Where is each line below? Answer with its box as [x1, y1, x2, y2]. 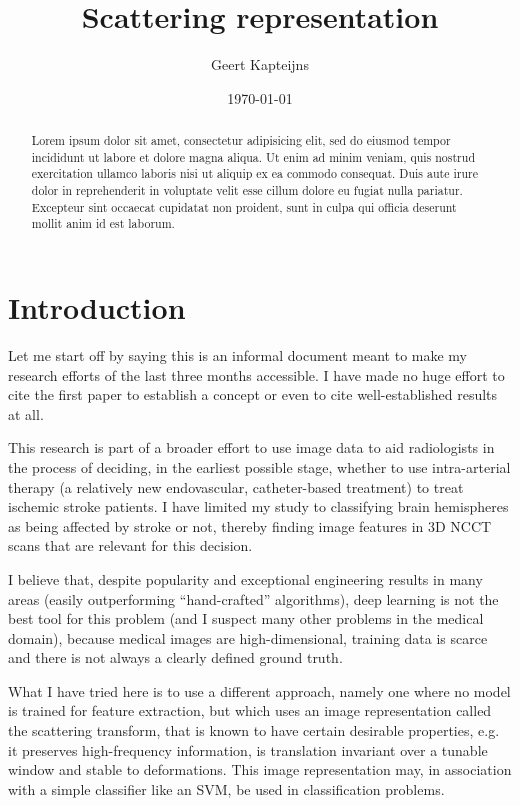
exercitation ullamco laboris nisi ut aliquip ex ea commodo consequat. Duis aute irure [31, 165, 478, 182]
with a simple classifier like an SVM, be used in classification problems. [8, 778, 445, 799]
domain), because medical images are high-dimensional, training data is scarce [8, 627, 488, 648]
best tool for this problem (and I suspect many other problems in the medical [8, 608, 484, 629]
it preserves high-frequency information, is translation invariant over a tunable [8, 739, 488, 760]
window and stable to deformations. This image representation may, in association [8, 759, 512, 780]
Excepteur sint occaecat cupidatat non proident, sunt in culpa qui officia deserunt [31, 198, 457, 215]
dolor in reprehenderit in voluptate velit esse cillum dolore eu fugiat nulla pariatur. [31, 182, 463, 199]
